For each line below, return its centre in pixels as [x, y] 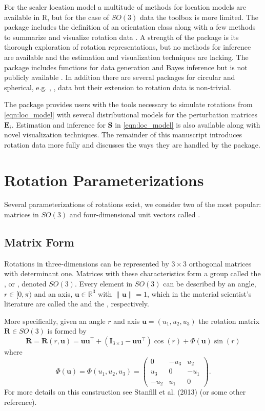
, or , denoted [25, 284]
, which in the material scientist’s [199, 293]
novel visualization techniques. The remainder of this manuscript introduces [123, 135]
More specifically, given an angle [55, 321]
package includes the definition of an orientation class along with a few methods [130, 27]
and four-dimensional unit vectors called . [135, 214]
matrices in [22, 214]
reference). [21, 402]
